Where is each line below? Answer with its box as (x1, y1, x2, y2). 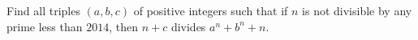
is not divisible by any (302, 2, 412, 18)
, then (109, 18, 138, 34)
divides (170, 18, 206, 34)
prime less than (6, 18, 83, 34)
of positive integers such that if (133, 2, 288, 18)
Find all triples (6, 2, 80, 18)
